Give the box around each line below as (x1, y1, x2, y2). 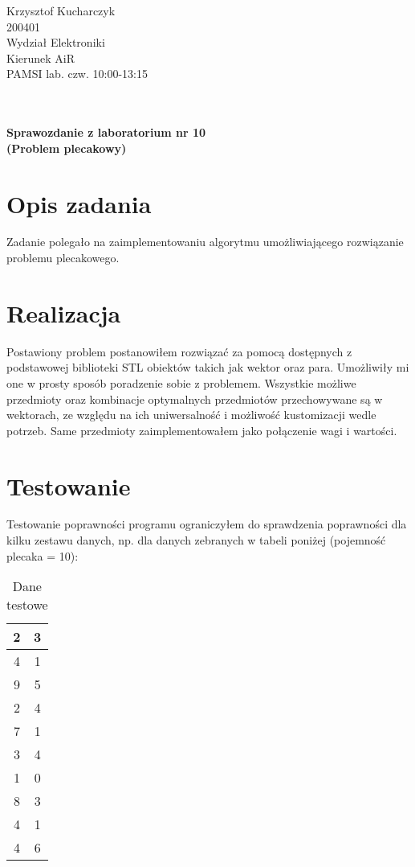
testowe (6, 595, 48, 614)
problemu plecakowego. (6, 249, 120, 266)
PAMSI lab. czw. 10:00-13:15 (6, 65, 148, 82)
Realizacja (6, 296, 121, 329)
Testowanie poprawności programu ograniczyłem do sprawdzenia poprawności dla (6, 516, 407, 532)
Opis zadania (6, 187, 152, 220)
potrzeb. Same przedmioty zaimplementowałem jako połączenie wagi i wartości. (6, 421, 397, 438)
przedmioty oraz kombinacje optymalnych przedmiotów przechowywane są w (6, 390, 383, 407)
